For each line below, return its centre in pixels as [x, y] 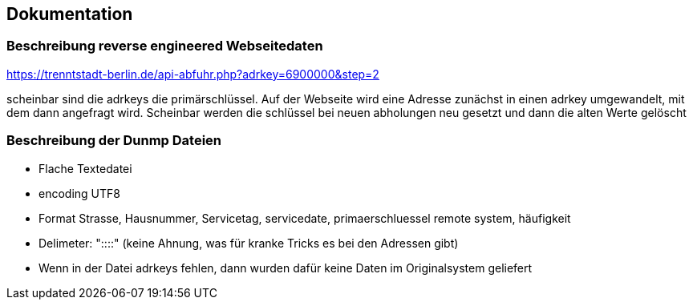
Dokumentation [70, 14]
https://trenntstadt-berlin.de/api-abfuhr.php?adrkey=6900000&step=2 [193, 74]
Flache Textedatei [85, 168]
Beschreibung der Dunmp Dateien [114, 141]
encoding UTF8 [79, 193]
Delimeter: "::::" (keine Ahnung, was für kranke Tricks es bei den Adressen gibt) [249, 243]
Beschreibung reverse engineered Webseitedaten [165, 46]
